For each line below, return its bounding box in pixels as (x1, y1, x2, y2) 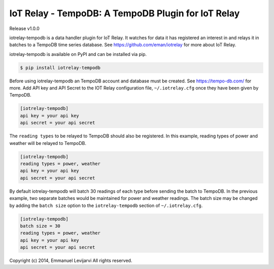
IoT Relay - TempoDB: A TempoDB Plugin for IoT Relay (9, 8, 240, 19)
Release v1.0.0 (9, 25, 40, 32)
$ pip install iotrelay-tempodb (20, 65, 101, 71)
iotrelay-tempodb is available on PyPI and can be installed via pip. (9, 51, 147, 57)
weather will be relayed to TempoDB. (9, 140, 86, 146)
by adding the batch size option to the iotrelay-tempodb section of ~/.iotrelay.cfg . (9, 202, 203, 208)
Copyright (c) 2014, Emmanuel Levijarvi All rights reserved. (9, 257, 132, 264)
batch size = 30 (20, 223, 61, 229)
